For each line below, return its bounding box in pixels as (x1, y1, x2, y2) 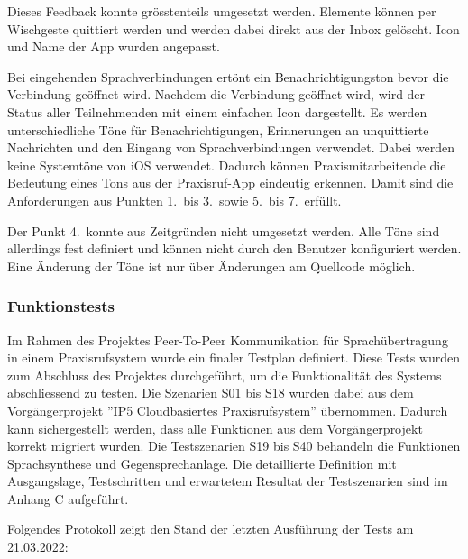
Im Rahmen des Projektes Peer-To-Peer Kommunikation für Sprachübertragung (7, 330, 448, 349)
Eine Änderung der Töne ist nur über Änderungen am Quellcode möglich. (7, 256, 416, 275)
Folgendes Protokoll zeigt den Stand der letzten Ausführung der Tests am (7, 519, 414, 538)
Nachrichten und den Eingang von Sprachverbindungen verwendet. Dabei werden (7, 138, 455, 157)
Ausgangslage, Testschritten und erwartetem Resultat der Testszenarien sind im (7, 472, 448, 490)
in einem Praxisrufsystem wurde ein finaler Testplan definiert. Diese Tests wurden (7, 348, 461, 367)
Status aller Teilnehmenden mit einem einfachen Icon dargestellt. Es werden (7, 102, 427, 121)
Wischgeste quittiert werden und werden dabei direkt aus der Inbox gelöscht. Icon (7, 19, 460, 38)
